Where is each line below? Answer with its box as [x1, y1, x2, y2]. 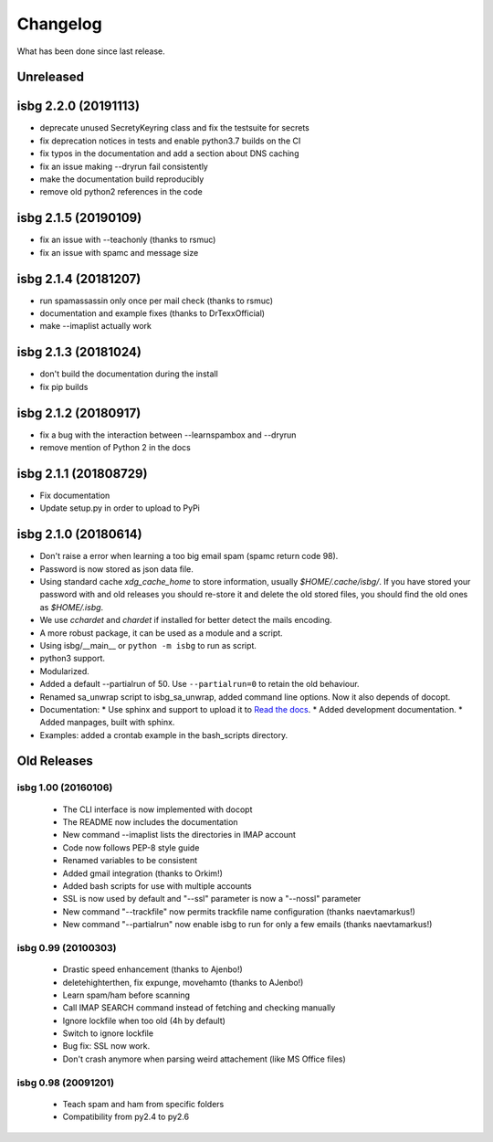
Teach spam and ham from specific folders [62, 1098, 225, 1109]
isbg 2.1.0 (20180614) [16, 526, 142, 543]
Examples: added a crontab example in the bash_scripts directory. [39, 729, 288, 740]
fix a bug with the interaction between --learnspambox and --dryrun [39, 429, 297, 440]
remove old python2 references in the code [39, 186, 203, 197]
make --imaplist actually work [39, 321, 152, 332]
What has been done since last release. [16, 46, 166, 57]
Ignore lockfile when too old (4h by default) [62, 1015, 226, 1026]
